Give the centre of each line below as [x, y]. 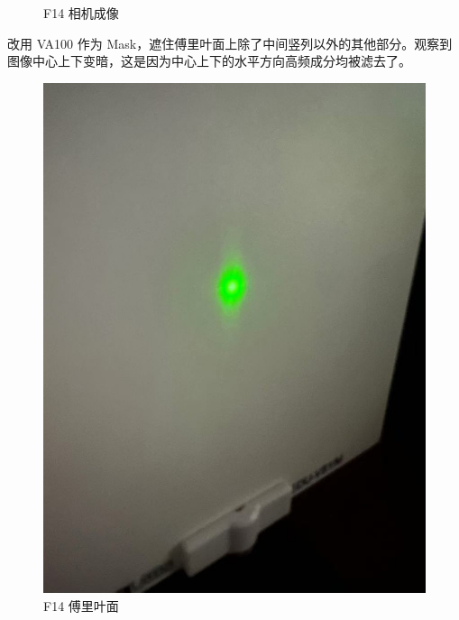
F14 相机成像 [81, 13]
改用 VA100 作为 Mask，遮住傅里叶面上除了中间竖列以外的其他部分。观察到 [230, 43]
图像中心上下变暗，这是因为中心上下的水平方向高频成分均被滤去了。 [209, 61]
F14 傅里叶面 [81, 605]
